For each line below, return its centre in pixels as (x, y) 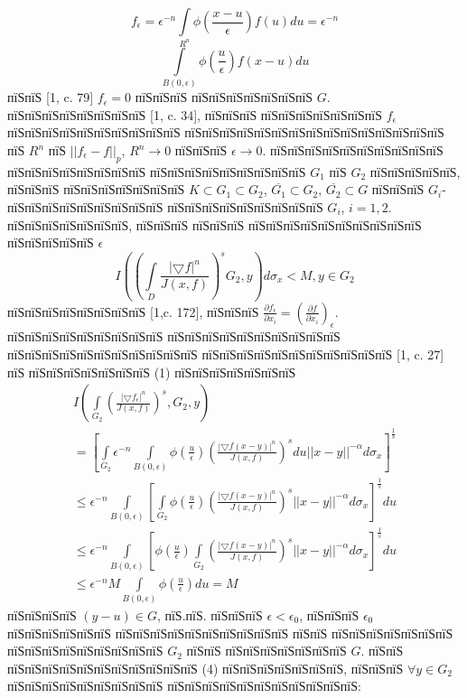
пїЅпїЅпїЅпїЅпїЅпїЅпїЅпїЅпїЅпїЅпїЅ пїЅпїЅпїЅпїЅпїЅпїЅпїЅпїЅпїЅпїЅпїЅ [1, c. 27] (226, 354)
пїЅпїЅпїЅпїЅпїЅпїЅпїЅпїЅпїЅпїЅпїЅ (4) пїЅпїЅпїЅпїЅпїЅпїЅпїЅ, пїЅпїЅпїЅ (205, 668)
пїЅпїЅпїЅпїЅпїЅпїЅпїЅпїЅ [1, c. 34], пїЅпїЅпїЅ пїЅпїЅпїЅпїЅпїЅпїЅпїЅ (195, 114)
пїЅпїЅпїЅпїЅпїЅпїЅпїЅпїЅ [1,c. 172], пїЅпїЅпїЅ (133, 311)
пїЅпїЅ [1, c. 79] (51, 97)
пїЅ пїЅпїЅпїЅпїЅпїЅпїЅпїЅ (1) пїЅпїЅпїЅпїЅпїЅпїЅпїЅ (152, 372)
